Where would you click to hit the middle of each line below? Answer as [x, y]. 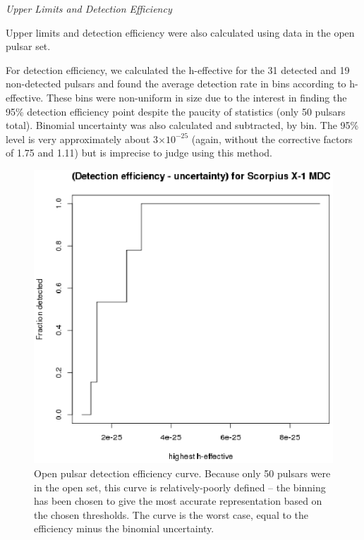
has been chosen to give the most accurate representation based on [178, 501]
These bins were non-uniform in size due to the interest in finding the [196, 97]
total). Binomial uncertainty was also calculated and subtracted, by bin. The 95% [182, 125]
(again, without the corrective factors [272, 139]
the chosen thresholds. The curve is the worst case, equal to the [171, 514]
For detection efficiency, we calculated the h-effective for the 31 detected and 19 [178, 69]
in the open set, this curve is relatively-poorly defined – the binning [180, 487]
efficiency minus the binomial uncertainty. [124, 528]
